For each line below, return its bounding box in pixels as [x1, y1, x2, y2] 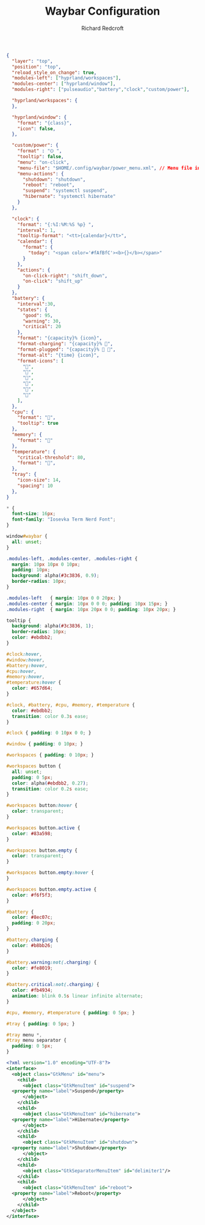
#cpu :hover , [6, 668, 37, 675]
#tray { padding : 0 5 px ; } [6, 1020, 75, 1027]
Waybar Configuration [45, 4, 160, 18]
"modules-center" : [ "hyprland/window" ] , [12, 81, 116, 87]
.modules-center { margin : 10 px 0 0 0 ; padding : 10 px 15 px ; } [6, 601, 168, 607]
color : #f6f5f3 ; [12, 892, 53, 898]
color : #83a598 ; [12, 830, 53, 836]
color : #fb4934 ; [12, 987, 53, 993]
